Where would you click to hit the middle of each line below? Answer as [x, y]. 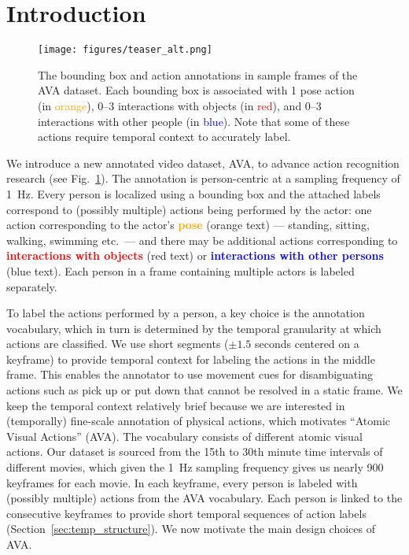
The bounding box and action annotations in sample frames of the [198, 74]
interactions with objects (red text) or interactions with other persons [195, 255]
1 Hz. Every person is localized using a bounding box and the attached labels [193, 193]
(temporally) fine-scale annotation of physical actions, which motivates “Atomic [198, 421]
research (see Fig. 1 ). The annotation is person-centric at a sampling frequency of [203, 178]
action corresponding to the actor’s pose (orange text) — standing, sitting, [188, 225]
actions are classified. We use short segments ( [118, 344]
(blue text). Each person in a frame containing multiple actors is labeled [181, 270]
